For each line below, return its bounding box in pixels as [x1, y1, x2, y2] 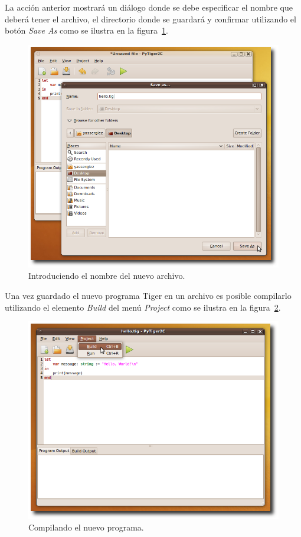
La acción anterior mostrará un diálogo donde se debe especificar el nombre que [5, 1, 293, 13]
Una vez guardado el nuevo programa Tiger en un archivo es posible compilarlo [5, 289, 292, 301]
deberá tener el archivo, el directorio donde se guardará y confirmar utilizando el [5, 12, 296, 25]
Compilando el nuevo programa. [28, 521, 144, 533]
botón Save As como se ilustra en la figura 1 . [5, 24, 168, 37]
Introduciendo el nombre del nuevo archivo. [28, 269, 185, 282]
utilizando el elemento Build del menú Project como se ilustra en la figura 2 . [5, 301, 281, 313]
